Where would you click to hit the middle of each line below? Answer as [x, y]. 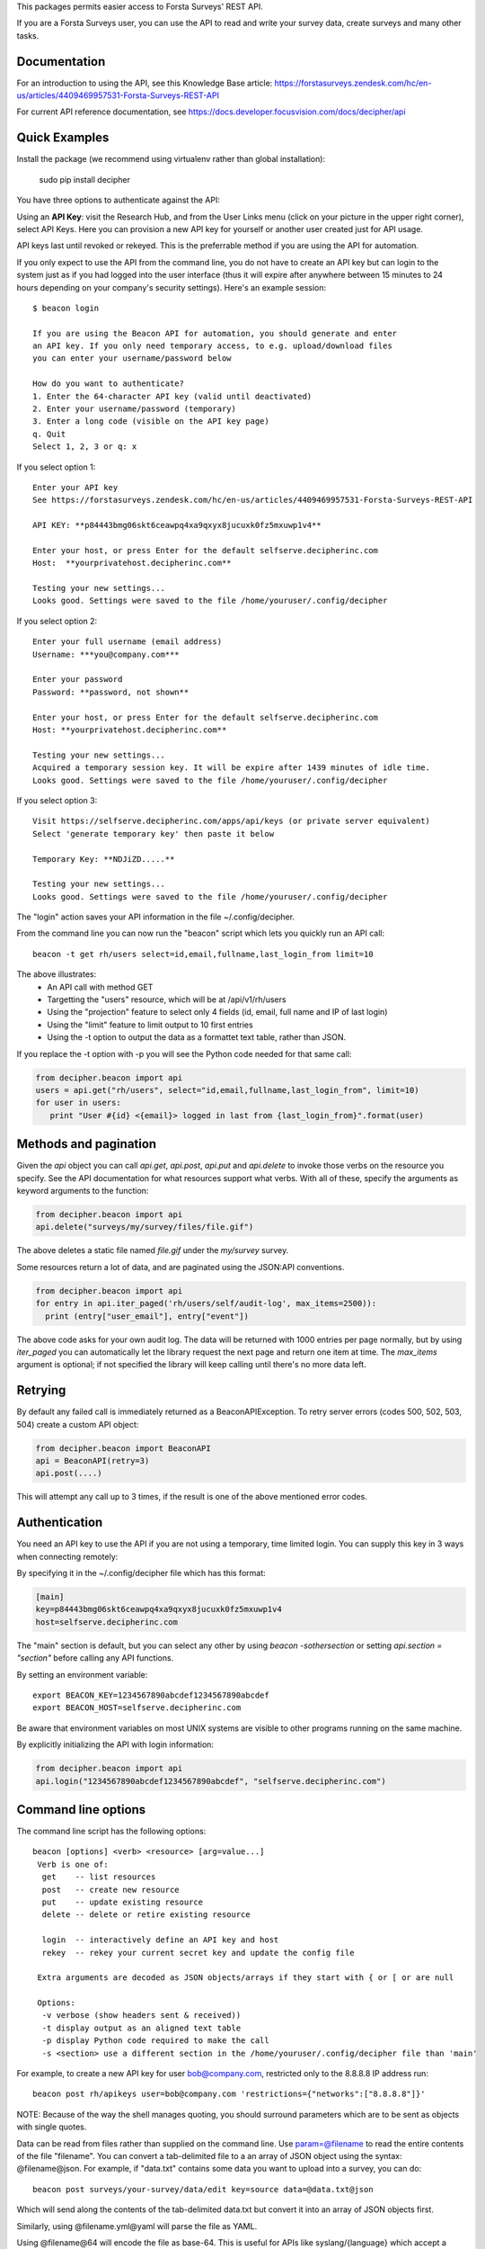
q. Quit [49, 434]
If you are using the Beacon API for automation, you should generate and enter [215, 333]
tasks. [28, 35]
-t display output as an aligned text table [141, 2028]
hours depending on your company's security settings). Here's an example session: [172, 287]
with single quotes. [52, 2127]
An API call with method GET [100, 987]
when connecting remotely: [67, 1556]
